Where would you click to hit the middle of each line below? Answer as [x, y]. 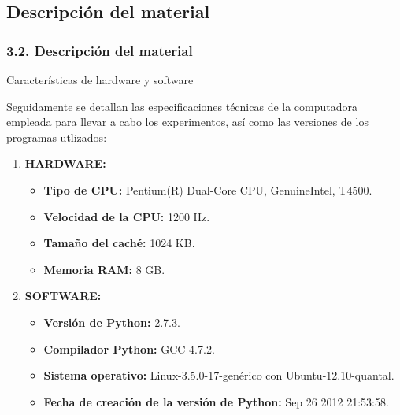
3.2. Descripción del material [100, 50]
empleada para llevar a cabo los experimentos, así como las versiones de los [187, 122]
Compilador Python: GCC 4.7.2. [129, 348]
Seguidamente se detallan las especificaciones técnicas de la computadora [182, 106]
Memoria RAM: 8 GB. [104, 269]
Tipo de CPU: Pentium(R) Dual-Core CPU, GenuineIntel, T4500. [208, 189]
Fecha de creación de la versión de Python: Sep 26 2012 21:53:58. [216, 401]
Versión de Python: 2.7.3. [112, 322]
